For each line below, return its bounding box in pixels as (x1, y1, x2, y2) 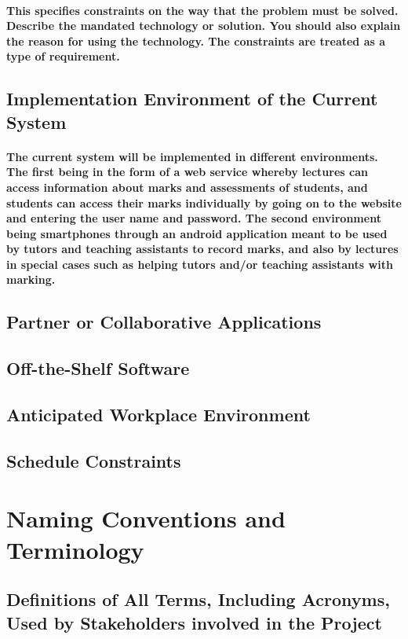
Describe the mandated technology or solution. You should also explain (6, 17, 401, 34)
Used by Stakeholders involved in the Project (6, 610, 382, 634)
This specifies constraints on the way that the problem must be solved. (6, 2, 399, 18)
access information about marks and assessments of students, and (6, 178, 368, 195)
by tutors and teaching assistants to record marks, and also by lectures (6, 241, 399, 257)
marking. (6, 271, 56, 288)
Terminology (6, 533, 144, 565)
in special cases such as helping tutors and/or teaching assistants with (6, 255, 393, 272)
